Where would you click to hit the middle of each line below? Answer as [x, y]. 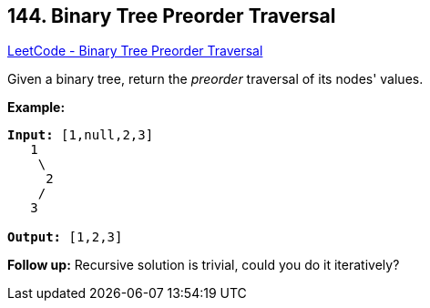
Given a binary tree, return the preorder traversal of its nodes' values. [215, 79]
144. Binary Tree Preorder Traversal [172, 16]
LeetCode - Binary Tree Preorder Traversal [135, 51]
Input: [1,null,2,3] [81, 135]
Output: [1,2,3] [65, 237]
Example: [36, 108]
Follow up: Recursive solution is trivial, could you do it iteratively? [204, 265]
